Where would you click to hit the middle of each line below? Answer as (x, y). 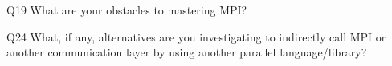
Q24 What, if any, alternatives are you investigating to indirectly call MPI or (196, 36)
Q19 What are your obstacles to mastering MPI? (127, 10)
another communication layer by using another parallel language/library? (187, 52)
